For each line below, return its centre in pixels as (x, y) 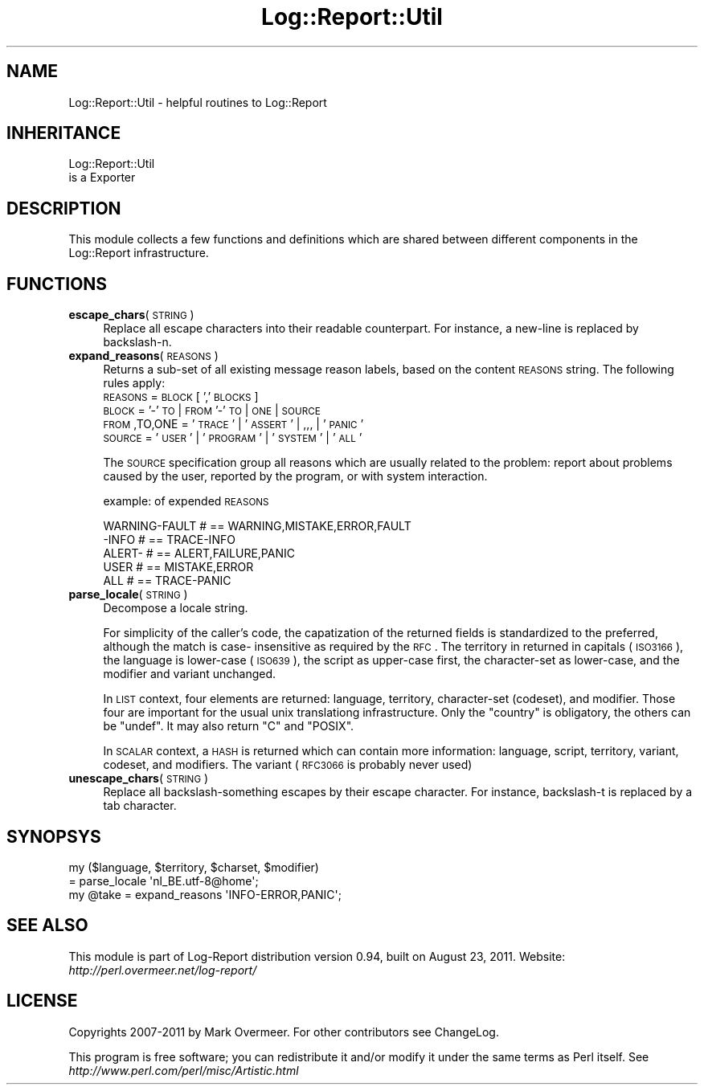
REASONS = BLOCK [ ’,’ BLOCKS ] (181, 397)
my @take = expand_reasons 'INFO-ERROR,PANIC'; (205, 894)
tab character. (140, 806)
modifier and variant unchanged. (190, 674)
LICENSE (42, 1001)
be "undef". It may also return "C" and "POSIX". (229, 726)
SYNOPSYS (54, 836)
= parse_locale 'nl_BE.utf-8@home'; (164, 881)
